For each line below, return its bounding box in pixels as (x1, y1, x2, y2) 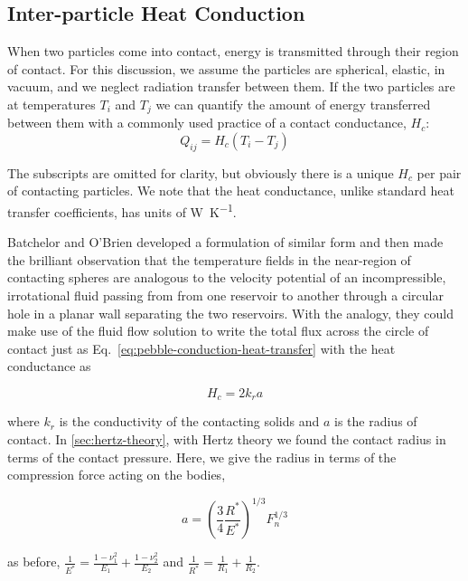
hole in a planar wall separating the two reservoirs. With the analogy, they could (7, 303, 454, 322)
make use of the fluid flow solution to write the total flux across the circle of (7, 321, 429, 340)
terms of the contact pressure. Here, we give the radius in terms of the (7, 447, 397, 466)
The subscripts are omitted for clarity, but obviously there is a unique (7, 163, 394, 182)
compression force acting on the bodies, (7, 465, 226, 484)
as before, (7, 552, 61, 571)
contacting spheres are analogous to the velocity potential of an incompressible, (7, 268, 446, 287)
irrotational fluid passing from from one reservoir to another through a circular (7, 286, 444, 305)
